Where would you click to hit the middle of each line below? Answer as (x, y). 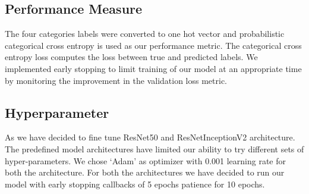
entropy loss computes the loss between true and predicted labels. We (131, 57)
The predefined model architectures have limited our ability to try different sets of (154, 148)
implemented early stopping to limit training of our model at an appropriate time (153, 68)
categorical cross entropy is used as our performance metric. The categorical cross (153, 45)
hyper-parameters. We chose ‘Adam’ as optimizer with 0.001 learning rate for (145, 160)
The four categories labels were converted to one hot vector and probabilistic (145, 34)
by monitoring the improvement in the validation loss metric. (116, 80)
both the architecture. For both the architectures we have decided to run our (145, 172)
